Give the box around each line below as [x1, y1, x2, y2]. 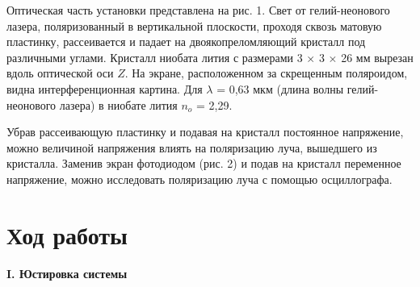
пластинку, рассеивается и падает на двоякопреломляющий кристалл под [6, 33, 366, 50]
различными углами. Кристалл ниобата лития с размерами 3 [6, 48, 303, 65]
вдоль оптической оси [6, 64, 114, 81]
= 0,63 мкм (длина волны [216, 80, 344, 97]
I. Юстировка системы [6, 264, 128, 281]
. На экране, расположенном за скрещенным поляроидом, [124, 64, 408, 81]
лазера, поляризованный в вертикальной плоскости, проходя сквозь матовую [6, 17, 382, 34]
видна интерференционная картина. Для [6, 80, 203, 97]
